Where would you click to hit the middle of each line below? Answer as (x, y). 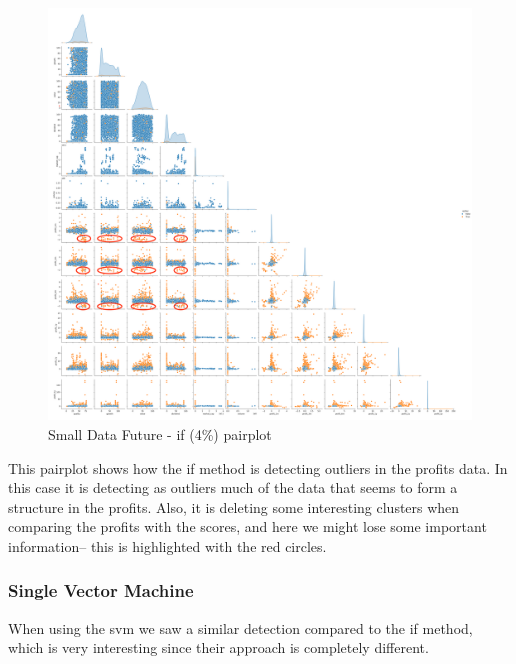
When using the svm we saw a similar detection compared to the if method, (240, 627)
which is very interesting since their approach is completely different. (218, 647)
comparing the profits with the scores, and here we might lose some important (247, 526)
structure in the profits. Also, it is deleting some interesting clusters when (234, 506)
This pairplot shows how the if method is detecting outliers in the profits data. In (258, 467)
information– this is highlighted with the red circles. (167, 545)
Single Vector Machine (101, 590)
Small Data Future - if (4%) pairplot (160, 434)
